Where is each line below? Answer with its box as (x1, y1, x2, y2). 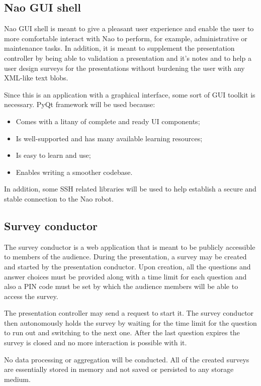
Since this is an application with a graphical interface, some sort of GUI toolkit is (4, 89, 255, 100)
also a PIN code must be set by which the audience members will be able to (4, 281, 238, 292)
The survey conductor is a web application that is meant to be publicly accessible (4, 241, 255, 252)
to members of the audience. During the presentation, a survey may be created (4, 251, 247, 262)
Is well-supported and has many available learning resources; (16, 133, 203, 143)
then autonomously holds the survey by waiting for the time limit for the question (4, 317, 257, 328)
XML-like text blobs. (4, 72, 68, 83)
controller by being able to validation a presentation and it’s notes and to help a (4, 52, 251, 63)
